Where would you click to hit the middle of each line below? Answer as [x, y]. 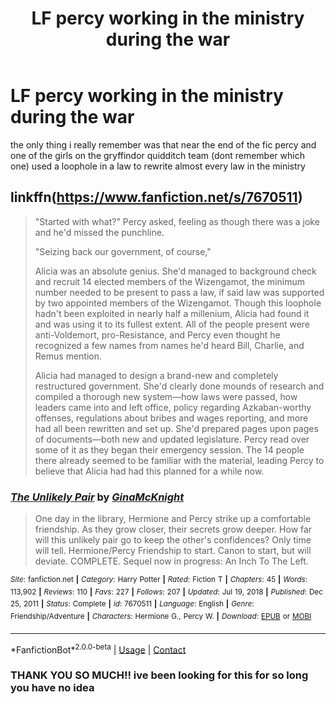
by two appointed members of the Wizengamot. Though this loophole [178, 303]
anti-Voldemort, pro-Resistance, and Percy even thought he [157, 334]
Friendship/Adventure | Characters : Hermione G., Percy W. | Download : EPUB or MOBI [161, 617]
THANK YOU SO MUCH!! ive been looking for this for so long [159, 675]
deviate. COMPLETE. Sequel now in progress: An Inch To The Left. [171, 561]
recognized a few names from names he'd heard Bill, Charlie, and [169, 345]
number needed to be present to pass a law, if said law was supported [179, 292]
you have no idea [52, 688]
